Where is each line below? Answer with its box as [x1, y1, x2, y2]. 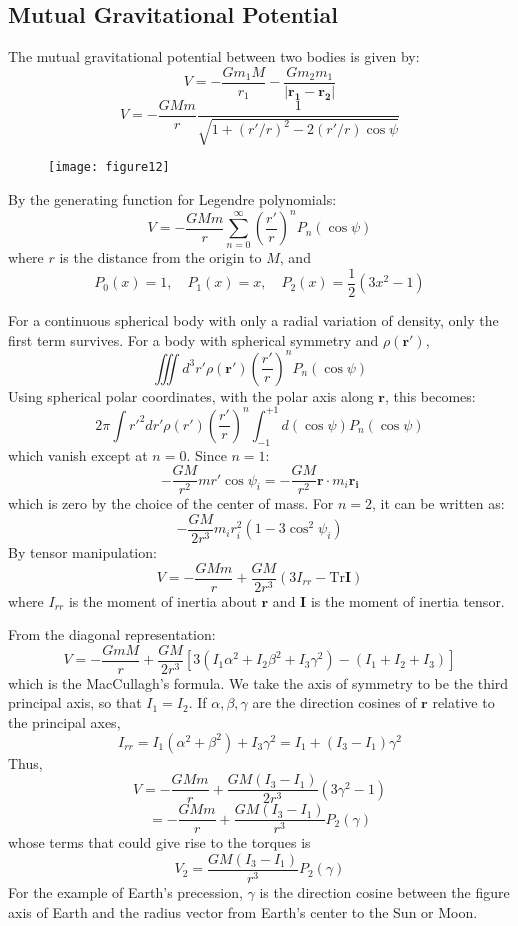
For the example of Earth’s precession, [8, 882, 243, 902]
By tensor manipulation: [8, 541, 157, 562]
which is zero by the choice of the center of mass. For [8, 493, 334, 514]
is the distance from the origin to [59, 247, 262, 268]
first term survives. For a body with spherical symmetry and [8, 329, 379, 350]
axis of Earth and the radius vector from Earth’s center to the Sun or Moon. [8, 901, 478, 922]
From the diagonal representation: [8, 624, 216, 645]
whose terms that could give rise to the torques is [8, 832, 311, 853]
